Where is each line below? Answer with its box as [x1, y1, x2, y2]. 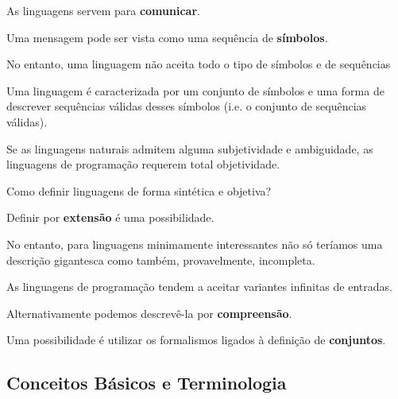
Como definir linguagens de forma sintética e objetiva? [6, 182, 272, 199]
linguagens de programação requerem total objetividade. [6, 156, 280, 172]
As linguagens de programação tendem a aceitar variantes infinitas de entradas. [6, 278, 392, 295]
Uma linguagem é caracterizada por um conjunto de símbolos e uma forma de [6, 82, 384, 99]
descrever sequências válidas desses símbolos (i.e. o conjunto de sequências [6, 98, 367, 114]
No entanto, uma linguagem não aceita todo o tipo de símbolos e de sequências [6, 56, 391, 72]
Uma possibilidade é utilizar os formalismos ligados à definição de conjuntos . [6, 331, 386, 348]
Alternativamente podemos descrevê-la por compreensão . [6, 304, 292, 321]
